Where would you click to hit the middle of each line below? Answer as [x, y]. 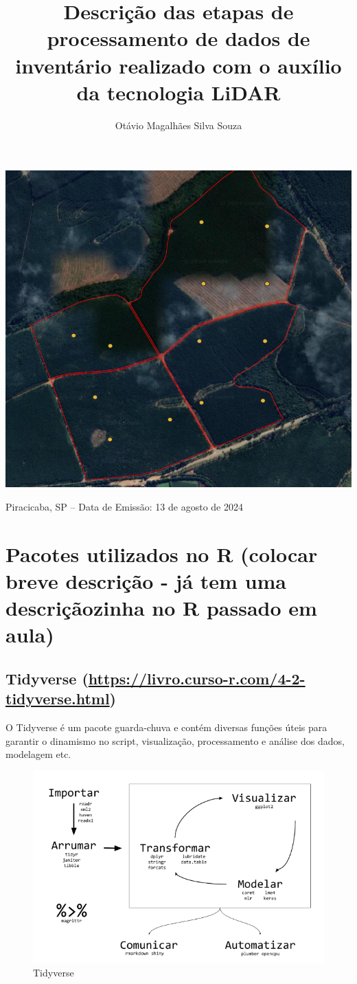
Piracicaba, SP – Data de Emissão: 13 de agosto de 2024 [124, 507]
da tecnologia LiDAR [178, 92]
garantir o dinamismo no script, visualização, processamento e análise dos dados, [175, 740]
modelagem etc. [38, 754]
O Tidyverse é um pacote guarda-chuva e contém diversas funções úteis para [166, 727]
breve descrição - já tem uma [146, 580]
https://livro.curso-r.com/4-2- [197, 678]
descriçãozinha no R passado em [161, 608]
